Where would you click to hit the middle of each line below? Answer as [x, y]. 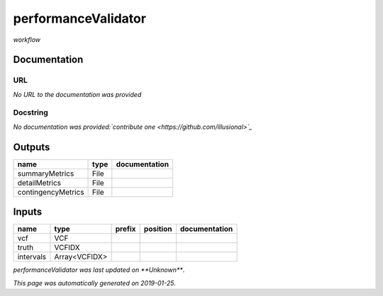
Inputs [28, 212]
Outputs [32, 147]
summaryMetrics [46, 173]
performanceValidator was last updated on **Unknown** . [99, 270]
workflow [27, 40]
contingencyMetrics [51, 192]
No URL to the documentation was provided [77, 94]
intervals [32, 257]
